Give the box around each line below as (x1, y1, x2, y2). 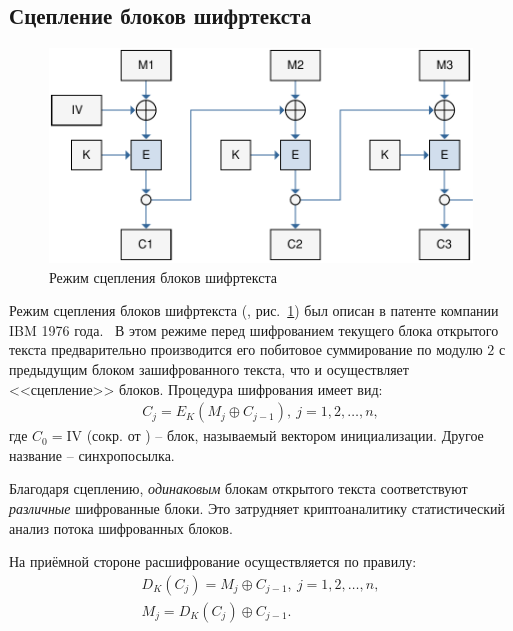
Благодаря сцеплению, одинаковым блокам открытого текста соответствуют (9, 478, 468, 499)
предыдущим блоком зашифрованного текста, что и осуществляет (9, 359, 409, 380)
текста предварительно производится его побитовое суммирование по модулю (9, 339, 483, 360)
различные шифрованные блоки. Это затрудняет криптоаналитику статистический (9, 498, 506, 519)
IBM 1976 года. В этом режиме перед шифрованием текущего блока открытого (9, 319, 499, 340)
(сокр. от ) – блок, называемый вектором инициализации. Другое (86, 425, 484, 446)
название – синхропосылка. (9, 444, 175, 465)
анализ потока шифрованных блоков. (9, 517, 233, 538)
